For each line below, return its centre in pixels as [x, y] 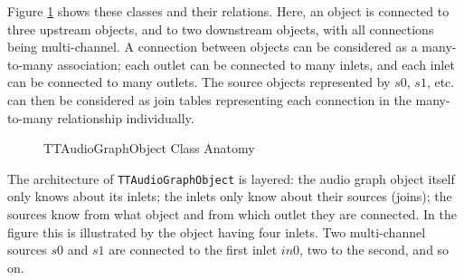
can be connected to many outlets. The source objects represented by [199, 82]
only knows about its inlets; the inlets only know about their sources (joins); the [230, 196]
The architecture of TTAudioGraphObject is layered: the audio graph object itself [231, 178]
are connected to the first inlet [193, 250]
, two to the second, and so [374, 250]
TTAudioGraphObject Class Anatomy [149, 148]
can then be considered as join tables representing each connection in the [209, 99]
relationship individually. [126, 117]
